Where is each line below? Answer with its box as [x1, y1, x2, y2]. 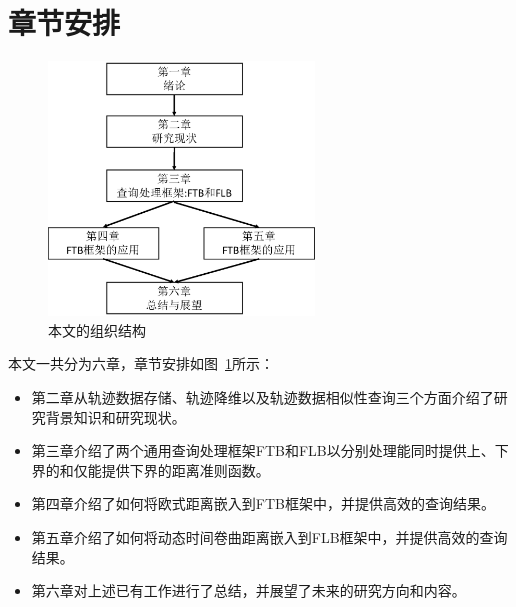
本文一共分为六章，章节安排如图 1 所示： [8, 353, 274, 374]
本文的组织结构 [48, 319, 146, 340]
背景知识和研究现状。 [45, 406, 186, 427]
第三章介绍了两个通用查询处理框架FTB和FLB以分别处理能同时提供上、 [31, 440, 495, 461]
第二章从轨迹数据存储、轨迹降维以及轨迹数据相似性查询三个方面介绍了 [31, 387, 494, 408]
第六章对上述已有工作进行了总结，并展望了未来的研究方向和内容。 [31, 580, 466, 601]
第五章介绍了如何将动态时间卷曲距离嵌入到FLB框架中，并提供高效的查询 [31, 526, 508, 547]
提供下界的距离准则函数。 [101, 459, 270, 480]
